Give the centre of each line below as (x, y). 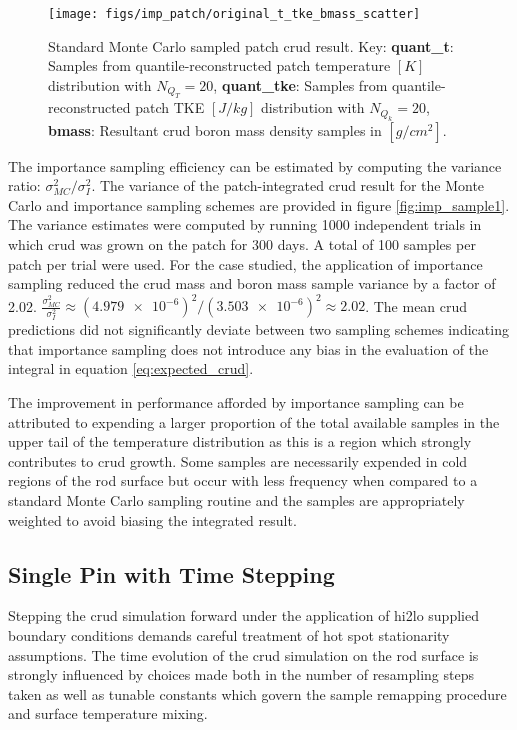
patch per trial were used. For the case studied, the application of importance (245, 263)
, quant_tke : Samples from (300, 84)
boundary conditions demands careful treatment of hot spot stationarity (229, 634)
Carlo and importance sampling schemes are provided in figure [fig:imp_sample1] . (259, 204)
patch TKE (170, 107)
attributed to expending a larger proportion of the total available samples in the (254, 421)
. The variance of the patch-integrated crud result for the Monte (288, 185)
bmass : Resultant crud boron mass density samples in (215, 129)
